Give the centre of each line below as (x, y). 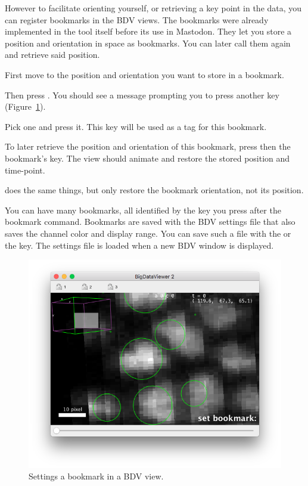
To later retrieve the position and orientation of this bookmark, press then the (148, 146)
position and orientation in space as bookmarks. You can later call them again (148, 43)
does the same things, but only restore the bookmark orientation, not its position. (154, 190)
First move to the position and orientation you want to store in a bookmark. (144, 74)
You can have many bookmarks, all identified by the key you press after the (143, 210)
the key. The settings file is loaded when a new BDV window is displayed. (139, 245)
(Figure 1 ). (25, 106)
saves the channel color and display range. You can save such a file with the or (148, 233)
